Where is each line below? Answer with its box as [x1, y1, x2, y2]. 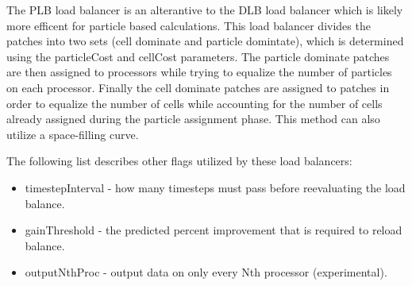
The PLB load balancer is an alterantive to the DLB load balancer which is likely [6, 2, 403, 17]
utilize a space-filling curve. [6, 126, 139, 142]
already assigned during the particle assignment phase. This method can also [6, 110, 380, 127]
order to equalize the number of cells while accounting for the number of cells [6, 95, 383, 111]
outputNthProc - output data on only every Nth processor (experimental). [25, 264, 387, 280]
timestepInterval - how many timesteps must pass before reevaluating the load [25, 179, 406, 195]
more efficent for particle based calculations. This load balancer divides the [6, 17, 371, 33]
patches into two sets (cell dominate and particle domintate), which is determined [6, 33, 404, 49]
